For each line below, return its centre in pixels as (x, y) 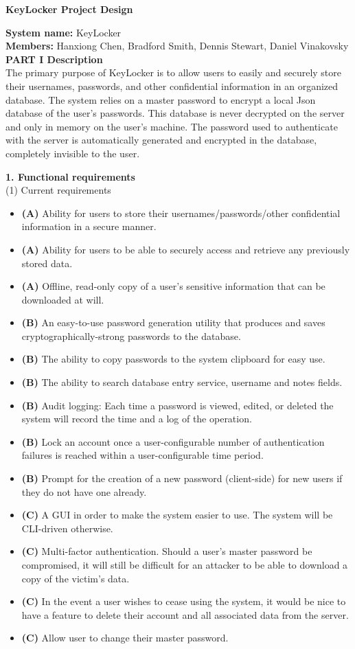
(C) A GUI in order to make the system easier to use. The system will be (177, 515)
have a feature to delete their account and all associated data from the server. (185, 614)
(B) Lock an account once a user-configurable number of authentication (173, 441)
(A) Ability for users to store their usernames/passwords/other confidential (181, 213)
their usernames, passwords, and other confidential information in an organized (172, 86)
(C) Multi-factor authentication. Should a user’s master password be (167, 551)
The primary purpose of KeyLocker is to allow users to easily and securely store (174, 72)
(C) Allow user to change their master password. (125, 638)
